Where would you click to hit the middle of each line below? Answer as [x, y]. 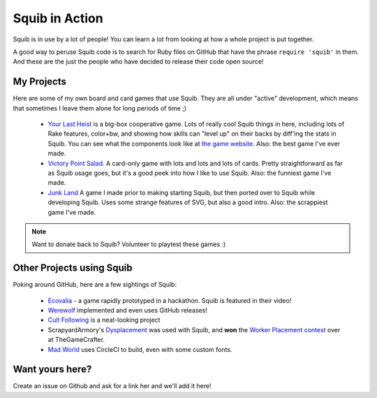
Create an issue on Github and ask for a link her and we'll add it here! [112, 386]
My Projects [39, 81]
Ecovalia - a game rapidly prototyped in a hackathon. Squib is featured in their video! [170, 300]
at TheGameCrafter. [76, 340]
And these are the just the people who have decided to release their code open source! [139, 62]
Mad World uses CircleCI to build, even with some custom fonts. [140, 349]
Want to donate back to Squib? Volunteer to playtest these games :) [129, 244]
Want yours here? [52, 370]
